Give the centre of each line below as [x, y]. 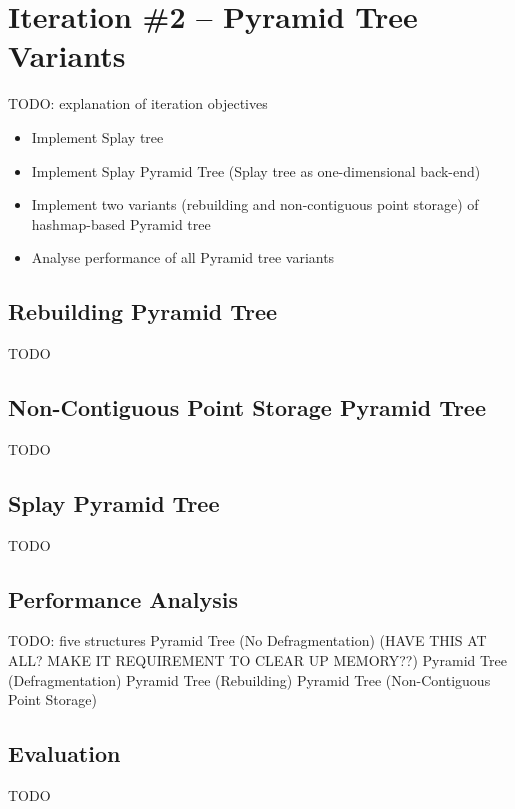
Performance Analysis [123, 598]
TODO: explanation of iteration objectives [138, 103]
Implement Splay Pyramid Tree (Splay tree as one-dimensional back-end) [256, 170]
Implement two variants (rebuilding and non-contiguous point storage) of [255, 204]
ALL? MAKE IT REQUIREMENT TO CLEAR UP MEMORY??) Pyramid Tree [257, 660]
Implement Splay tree [97, 136]
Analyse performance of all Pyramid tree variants [183, 257]
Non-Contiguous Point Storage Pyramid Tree [247, 407]
